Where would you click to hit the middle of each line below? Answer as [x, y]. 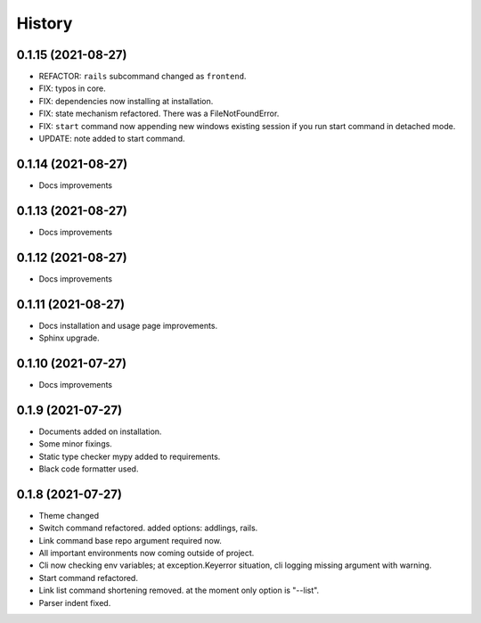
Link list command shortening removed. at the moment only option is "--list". [179, 590]
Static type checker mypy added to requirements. [130, 456]
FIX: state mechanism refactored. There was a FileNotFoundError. [159, 114]
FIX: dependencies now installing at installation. [126, 101]
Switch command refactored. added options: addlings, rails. [148, 528]
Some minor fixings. [76, 444]
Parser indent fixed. [75, 603]
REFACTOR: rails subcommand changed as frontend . [143, 77]
